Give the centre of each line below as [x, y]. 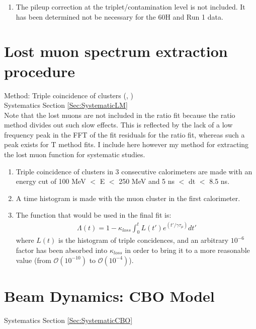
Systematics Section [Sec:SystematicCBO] [68, 320]
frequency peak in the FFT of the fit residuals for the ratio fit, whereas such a [124, 134]
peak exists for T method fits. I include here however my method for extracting [126, 144]
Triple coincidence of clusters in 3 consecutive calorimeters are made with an [134, 171]
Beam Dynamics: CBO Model [109, 295]
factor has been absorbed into [62, 250]
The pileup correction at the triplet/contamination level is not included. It [131, 7]
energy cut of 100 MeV [51, 181]
